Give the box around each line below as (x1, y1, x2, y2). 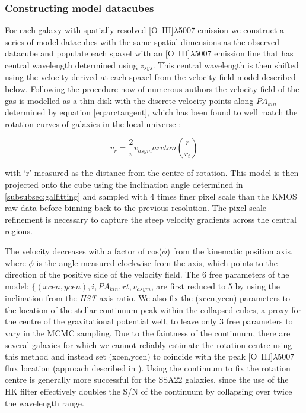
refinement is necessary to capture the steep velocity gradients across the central (5, 213, 297, 225)
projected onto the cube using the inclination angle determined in (5, 178, 243, 191)
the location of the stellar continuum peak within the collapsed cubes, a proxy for (5, 303, 302, 316)
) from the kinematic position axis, (167, 244, 293, 257)
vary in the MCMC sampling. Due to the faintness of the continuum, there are (5, 327, 291, 339)
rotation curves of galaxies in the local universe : (5, 117, 181, 130)
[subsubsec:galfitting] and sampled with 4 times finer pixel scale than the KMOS (5, 190, 297, 202)
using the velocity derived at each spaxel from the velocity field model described (5, 71, 296, 83)
